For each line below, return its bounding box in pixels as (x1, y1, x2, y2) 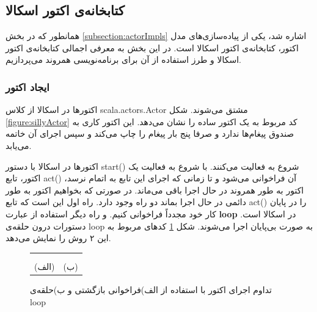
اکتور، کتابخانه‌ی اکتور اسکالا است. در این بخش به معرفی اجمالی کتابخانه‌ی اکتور (5, 41, 299, 54)
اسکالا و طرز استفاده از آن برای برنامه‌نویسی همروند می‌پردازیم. (5, 53, 241, 66)
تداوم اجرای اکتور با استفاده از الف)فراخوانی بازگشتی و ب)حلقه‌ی (30, 283, 272, 296)
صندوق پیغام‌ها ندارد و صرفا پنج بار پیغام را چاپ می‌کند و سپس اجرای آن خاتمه (5, 127, 294, 140)
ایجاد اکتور (5, 79, 49, 94)
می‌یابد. (5, 139, 32, 151)
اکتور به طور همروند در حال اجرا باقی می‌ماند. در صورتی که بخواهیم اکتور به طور (5, 183, 304, 196)
